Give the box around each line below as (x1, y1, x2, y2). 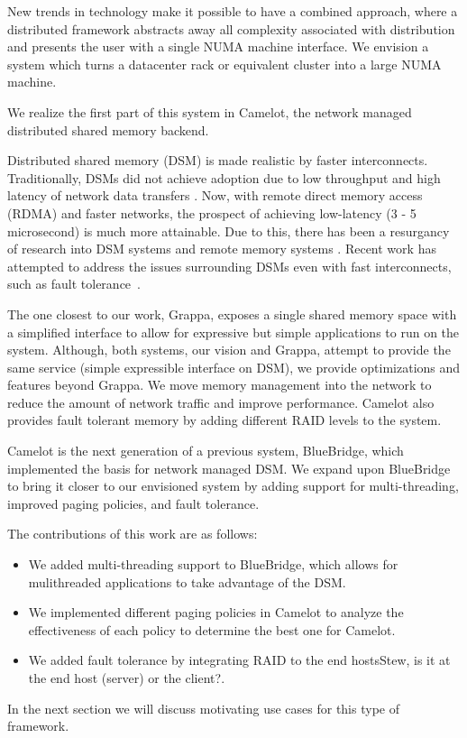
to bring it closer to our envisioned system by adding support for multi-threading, (7, 476, 459, 495)
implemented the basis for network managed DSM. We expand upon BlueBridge (7, 458, 451, 477)
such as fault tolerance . (7, 274, 141, 293)
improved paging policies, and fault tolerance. (7, 494, 260, 512)
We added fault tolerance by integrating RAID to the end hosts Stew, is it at (28, 650, 451, 669)
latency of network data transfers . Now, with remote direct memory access (7, 186, 423, 205)
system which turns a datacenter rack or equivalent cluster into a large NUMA (7, 54, 442, 73)
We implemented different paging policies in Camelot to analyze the (28, 603, 404, 622)
